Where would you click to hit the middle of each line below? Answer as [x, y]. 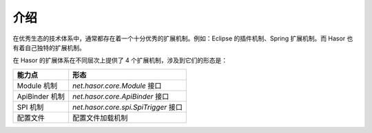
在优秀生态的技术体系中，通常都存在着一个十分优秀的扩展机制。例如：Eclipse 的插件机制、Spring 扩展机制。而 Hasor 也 [183, 38]
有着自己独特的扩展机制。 [49, 47]
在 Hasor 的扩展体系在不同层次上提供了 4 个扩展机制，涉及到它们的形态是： [120, 60]
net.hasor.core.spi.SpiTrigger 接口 [127, 107]
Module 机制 [37, 86]
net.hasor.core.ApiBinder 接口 [121, 96]
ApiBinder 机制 [41, 96]
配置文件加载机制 [100, 118]
